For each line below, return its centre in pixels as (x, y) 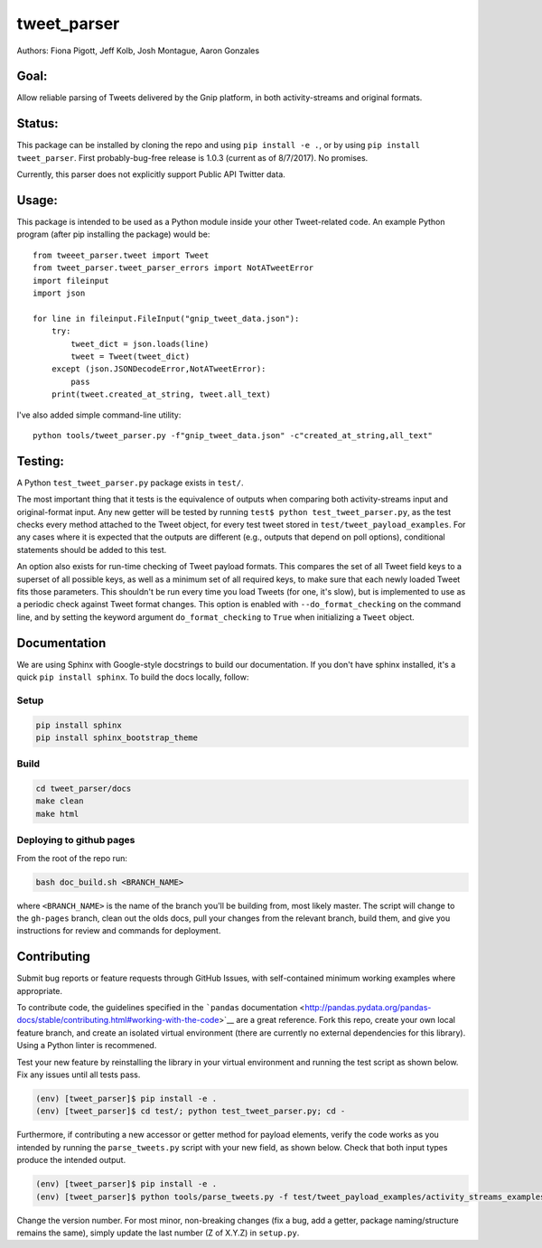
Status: (37, 123)
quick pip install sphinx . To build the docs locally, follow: (133, 677)
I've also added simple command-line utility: (99, 415)
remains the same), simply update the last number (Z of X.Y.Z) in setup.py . (158, 1233)
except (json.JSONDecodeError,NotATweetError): (159, 369)
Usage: (37, 200)
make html (57, 814)
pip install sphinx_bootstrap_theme (117, 737)
